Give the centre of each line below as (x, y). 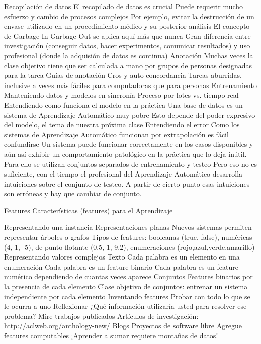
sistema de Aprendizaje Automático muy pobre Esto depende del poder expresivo (130, 114)
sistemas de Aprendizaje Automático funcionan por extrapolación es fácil (116, 134)
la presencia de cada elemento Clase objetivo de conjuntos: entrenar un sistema (126, 286)
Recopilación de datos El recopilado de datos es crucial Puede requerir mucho (124, 6)
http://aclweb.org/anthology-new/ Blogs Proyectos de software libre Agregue (123, 326)
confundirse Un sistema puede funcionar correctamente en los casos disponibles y (129, 144)
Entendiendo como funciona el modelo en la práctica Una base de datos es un (123, 104)
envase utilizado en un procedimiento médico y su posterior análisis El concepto (127, 26)
